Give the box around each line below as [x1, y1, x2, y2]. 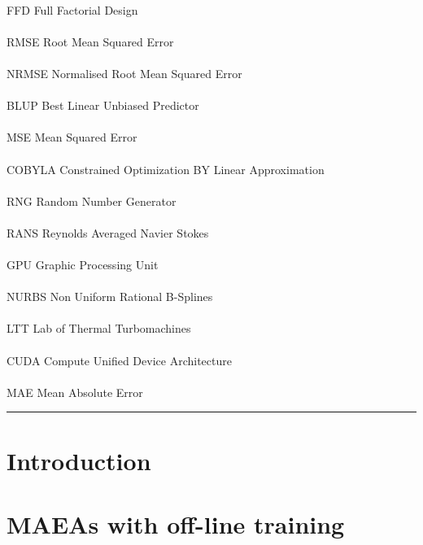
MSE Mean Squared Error [7, 129, 137, 146]
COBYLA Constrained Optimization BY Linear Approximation [7, 160, 325, 177]
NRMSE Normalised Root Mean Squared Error [7, 64, 242, 81]
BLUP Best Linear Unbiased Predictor [7, 97, 199, 114]
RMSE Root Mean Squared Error [7, 33, 174, 50]
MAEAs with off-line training [7, 508, 345, 540]
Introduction [7, 443, 151, 477]
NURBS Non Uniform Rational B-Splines [7, 288, 213, 305]
